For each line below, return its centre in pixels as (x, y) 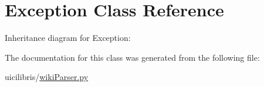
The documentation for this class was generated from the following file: (132, 57)
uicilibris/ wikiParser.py (47, 77)
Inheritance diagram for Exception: (68, 38)
